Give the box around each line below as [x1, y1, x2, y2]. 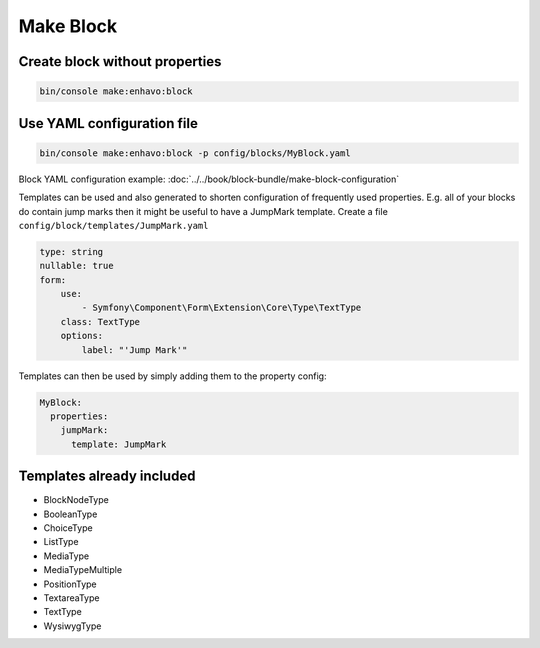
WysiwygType [43, 620, 102, 632]
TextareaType [43, 592, 100, 604]
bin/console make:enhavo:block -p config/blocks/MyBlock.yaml [39, 147, 351, 159]
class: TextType [60, 316, 140, 327]
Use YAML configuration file [18, 115, 199, 132]
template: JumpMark [71, 438, 167, 450]
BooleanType [43, 508, 98, 520]
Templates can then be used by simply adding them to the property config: [18, 370, 327, 382]
